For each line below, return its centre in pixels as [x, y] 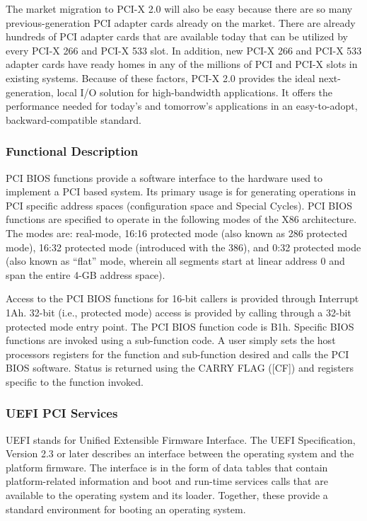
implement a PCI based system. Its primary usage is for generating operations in [181, 191]
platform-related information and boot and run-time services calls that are [167, 481]
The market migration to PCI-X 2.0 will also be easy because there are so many [179, 8]
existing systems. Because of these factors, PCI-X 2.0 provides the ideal [161, 78]
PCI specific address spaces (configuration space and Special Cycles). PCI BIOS [179, 205]
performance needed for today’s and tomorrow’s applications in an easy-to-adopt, [182, 106]
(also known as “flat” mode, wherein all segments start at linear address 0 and [175, 261]
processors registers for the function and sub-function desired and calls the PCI [177, 354]
